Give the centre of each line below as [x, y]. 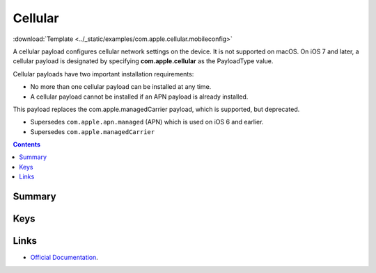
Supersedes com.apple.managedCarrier [93, 131]
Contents [27, 144]
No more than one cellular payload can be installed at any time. [121, 87]
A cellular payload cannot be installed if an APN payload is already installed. [139, 97]
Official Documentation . [64, 258]
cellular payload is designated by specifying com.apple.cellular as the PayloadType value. [143, 61]
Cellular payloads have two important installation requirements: [103, 74]
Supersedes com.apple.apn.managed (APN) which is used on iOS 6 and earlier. [147, 122]
